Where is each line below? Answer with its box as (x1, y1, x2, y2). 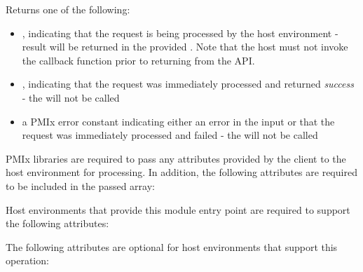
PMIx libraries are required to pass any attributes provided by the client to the (6, 151, 346, 165)
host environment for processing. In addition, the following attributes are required (6, 165, 357, 179)
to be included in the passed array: (6, 178, 155, 193)
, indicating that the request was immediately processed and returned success (22, 76, 354, 91)
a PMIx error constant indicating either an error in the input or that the (22, 114, 335, 128)
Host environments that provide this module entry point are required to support (6, 202, 350, 217)
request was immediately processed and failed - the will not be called (22, 128, 318, 142)
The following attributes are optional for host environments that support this (6, 239, 338, 254)
